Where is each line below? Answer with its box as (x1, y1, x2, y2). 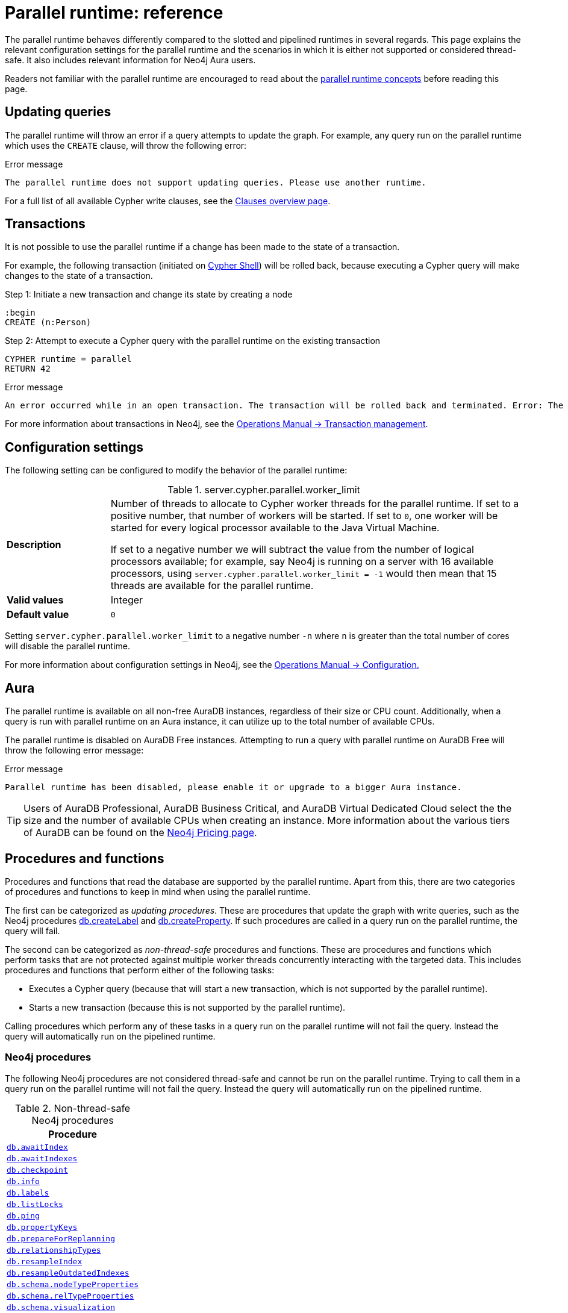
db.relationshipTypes (7, 1245, 101, 1255)
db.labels (7, 1188, 49, 1197)
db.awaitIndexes (7, 1153, 78, 1163)
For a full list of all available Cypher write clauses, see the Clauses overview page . (5, 195, 331, 206)
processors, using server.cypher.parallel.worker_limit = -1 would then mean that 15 (110, 567, 497, 580)
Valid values (7, 594, 64, 607)
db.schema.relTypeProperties (7, 1291, 134, 1300)
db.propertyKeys (7, 1222, 78, 1232)
